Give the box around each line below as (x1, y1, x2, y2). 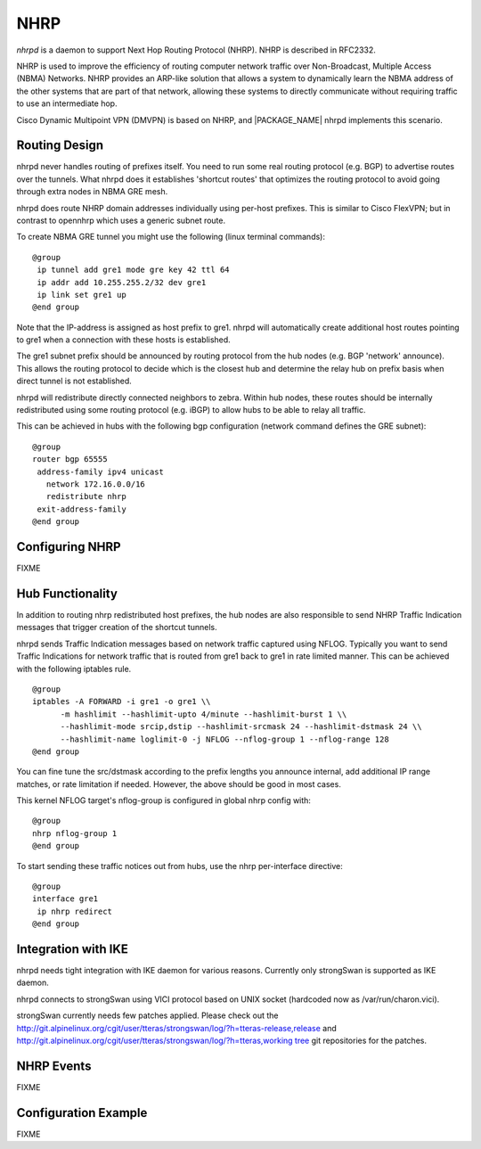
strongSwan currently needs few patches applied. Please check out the (16, 1010, 279, 1021)
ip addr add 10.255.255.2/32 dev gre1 (37, 277, 207, 287)
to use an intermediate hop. (16, 98, 118, 109)
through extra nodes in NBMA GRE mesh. (16, 186, 168, 197)
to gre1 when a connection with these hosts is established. (16, 334, 231, 345)
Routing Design (16, 138, 104, 153)
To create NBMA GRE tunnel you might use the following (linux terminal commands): (16, 232, 325, 242)
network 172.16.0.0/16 (45, 480, 146, 489)
